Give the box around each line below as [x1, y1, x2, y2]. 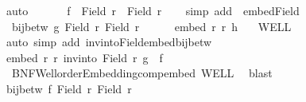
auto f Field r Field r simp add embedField [6, 2, 300, 18]
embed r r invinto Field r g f [6, 49, 163, 65]
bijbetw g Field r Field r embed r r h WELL [11, 18, 292, 34]
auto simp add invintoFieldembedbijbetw [6, 33, 212, 50]
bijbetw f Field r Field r [6, 80, 132, 96]
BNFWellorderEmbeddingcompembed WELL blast [11, 65, 273, 81]
